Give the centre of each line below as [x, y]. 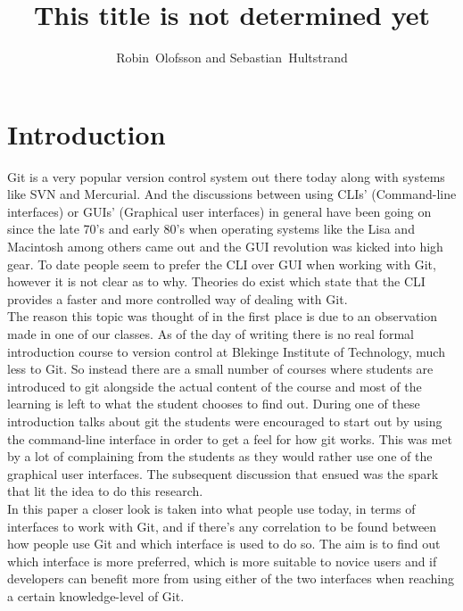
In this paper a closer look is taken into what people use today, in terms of [211, 508]
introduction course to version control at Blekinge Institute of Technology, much [226, 351]
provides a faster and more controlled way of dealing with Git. [178, 298]
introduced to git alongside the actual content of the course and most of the [215, 386]
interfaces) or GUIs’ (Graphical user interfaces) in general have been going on [219, 211]
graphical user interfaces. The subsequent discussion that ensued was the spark [223, 473]
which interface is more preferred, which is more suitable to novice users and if [222, 561]
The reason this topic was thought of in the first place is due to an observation [223, 316]
